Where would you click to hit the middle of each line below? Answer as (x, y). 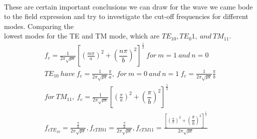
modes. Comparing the (39, 26)
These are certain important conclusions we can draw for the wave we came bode (128, 6)
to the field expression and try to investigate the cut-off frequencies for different (126, 16)
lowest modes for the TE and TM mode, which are (82, 36)
